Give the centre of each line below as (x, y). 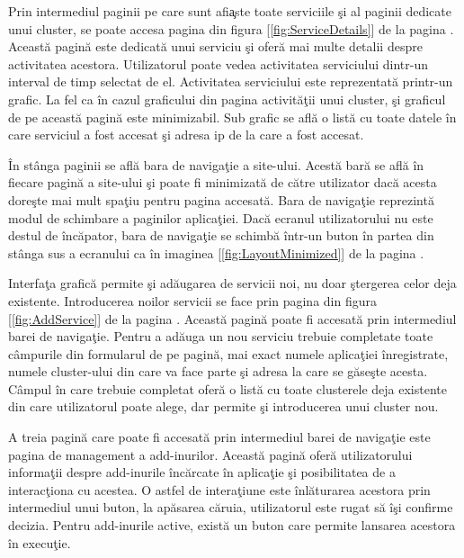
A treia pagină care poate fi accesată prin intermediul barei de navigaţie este (219, 437)
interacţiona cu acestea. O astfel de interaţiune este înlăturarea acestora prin (219, 489)
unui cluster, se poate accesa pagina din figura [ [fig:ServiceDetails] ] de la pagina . (231, 28)
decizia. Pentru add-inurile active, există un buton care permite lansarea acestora (232, 525)
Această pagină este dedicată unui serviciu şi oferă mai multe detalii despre (215, 46)
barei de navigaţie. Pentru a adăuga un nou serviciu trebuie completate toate (221, 336)
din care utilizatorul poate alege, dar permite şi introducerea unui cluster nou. (223, 406)
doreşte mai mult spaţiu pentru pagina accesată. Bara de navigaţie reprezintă (221, 199)
